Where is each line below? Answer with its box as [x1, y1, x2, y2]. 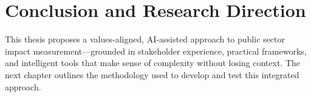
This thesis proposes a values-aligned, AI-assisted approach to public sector [5, 33, 285, 45]
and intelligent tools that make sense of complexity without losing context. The [5, 56, 301, 69]
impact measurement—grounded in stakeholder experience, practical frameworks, [5, 44, 307, 57]
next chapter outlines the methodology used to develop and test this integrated [5, 68, 299, 81]
